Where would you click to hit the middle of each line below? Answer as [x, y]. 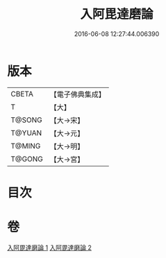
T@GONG [27, 159]
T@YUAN [26, 132]
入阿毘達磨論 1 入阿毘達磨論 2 [50, 248]
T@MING [26, 146]
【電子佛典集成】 [77, 94]
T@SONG [27, 120]
